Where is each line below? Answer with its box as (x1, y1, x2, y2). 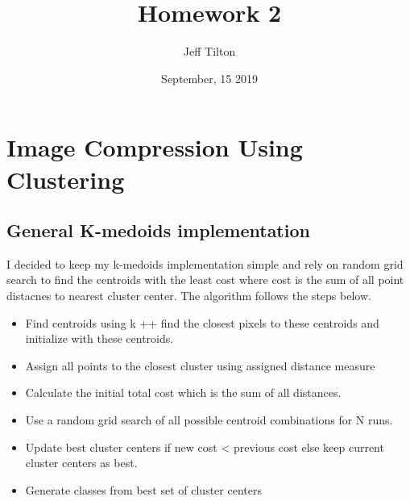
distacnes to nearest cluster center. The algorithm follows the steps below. (6, 287, 371, 304)
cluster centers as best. (25, 454, 138, 471)
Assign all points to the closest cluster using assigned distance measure (25, 357, 375, 374)
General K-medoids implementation (6, 218, 310, 243)
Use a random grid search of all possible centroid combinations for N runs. (25, 411, 393, 428)
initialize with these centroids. (25, 330, 174, 347)
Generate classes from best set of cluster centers (25, 481, 262, 498)
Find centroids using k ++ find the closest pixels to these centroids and (25, 314, 379, 331)
